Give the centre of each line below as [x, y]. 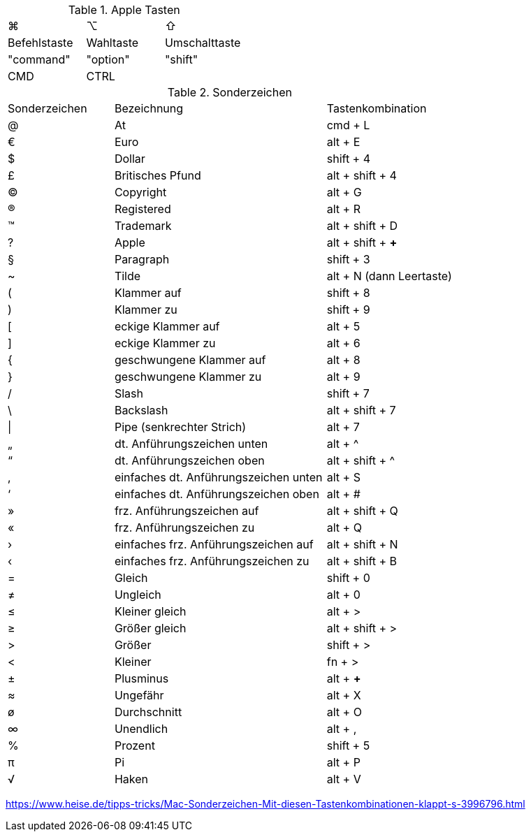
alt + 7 [343, 427]
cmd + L [348, 125]
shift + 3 [348, 259]
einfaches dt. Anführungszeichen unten [218, 477]
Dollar [130, 159]
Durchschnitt [148, 712]
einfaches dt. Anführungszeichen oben [217, 494]
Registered [143, 209]
